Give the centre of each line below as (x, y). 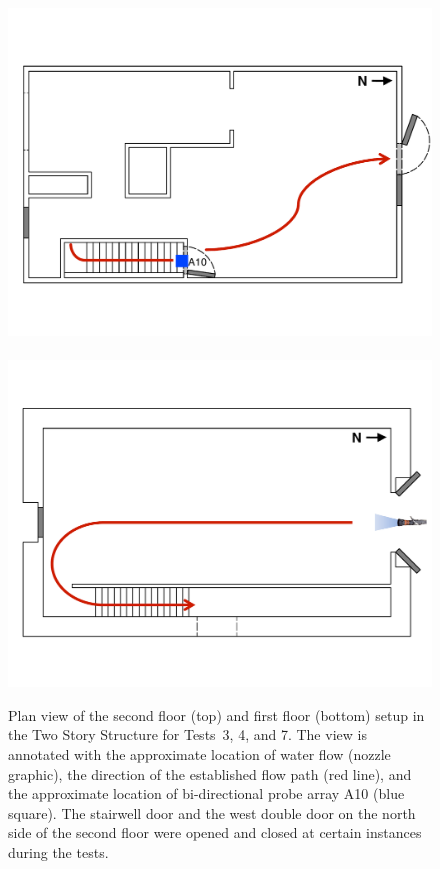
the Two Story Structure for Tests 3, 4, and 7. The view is (187, 734)
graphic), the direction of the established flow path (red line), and (210, 773)
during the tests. (58, 851)
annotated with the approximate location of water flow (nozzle (199, 754)
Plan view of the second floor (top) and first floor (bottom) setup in (216, 714)
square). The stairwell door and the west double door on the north (212, 812)
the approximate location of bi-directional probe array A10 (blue (206, 793)
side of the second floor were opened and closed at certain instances (215, 832)
